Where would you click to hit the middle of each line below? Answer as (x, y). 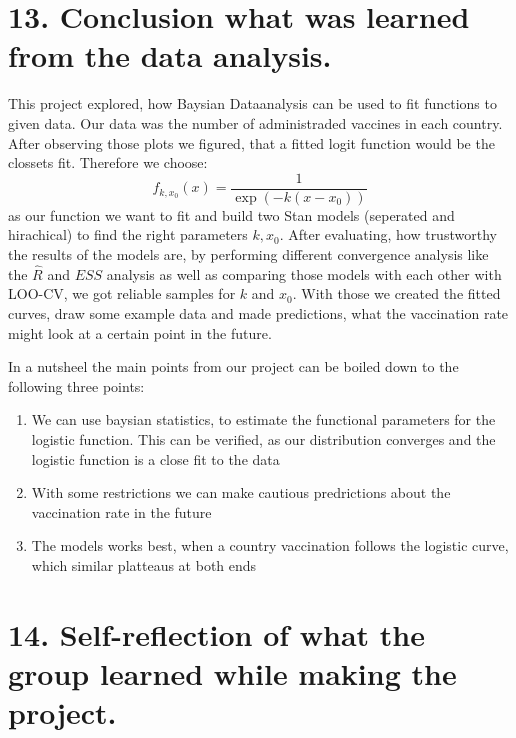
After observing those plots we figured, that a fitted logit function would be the (251, 142)
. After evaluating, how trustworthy (388, 234)
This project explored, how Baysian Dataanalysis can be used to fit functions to (252, 103)
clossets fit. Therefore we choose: (108, 162)
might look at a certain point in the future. (140, 332)
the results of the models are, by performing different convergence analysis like (248, 253)
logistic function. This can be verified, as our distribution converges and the (263, 438)
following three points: (76, 385)
